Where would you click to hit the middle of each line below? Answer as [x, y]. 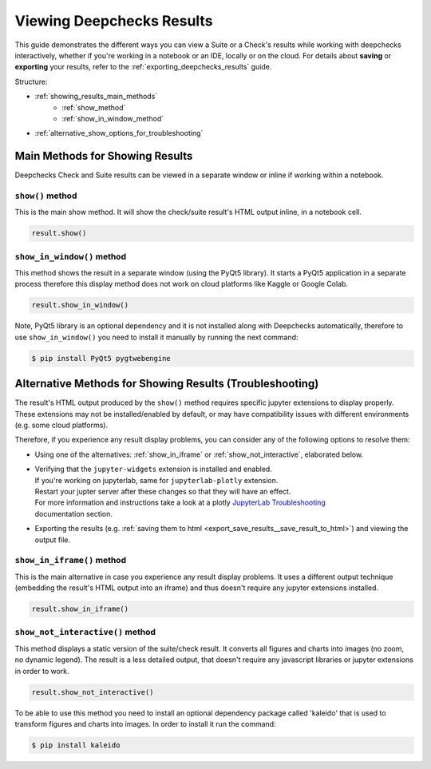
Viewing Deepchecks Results [114, 21]
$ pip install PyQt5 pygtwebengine [101, 358]
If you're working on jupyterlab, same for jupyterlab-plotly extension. [156, 480]
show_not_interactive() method [85, 632]
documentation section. [74, 513]
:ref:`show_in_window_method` [113, 118]
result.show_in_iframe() [80, 609]
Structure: [31, 81]
